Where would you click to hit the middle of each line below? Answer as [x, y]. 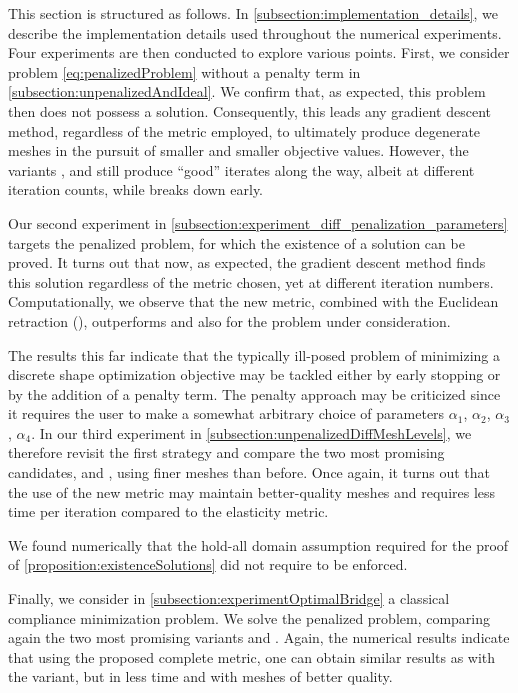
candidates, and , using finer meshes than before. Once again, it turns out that [249, 472]
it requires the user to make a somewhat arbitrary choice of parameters [226, 413]
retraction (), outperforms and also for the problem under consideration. [229, 320]
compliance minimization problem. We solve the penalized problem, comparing [249, 617]
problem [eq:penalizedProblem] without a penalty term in [184, 71]
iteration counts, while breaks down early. [136, 189]
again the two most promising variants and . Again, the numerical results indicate [259, 637]
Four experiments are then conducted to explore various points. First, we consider [259, 52]
